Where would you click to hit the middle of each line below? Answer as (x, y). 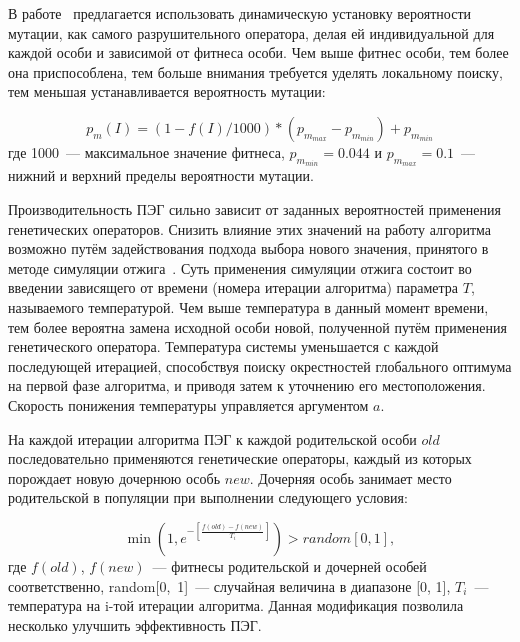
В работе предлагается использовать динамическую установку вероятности (240, 13)
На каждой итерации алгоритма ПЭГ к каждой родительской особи (212, 438)
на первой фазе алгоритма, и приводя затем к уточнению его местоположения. (247, 385)
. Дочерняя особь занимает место (350, 477)
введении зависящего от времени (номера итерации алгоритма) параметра (233, 287)
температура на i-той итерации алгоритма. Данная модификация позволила (236, 605)
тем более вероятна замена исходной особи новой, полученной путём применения (257, 326)
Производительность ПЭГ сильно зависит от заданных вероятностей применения (254, 209)
